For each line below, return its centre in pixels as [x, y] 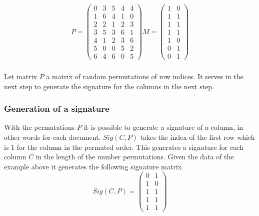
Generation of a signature [57, 109]
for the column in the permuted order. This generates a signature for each [130, 147]
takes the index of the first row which [197, 137]
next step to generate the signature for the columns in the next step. [109, 86]
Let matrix [20, 76]
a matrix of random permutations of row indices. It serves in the [145, 76]
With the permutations [39, 127]
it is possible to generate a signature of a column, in [163, 127]
